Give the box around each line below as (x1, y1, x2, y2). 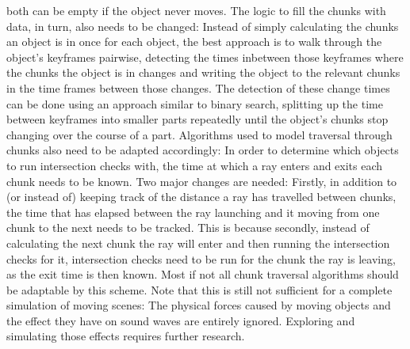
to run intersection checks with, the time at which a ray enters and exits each (6, 157, 383, 173)
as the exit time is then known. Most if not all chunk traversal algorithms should (6, 266, 399, 283)
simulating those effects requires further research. (6, 328, 245, 344)
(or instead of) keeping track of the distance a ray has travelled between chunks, (6, 188, 397, 205)
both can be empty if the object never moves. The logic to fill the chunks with (6, 2, 386, 18)
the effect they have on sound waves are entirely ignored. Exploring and (6, 312, 355, 328)
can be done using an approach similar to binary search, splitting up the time (6, 95, 383, 112)
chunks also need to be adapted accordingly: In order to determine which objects (6, 142, 399, 158)
